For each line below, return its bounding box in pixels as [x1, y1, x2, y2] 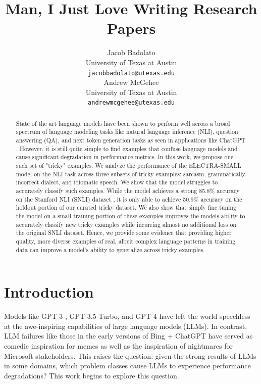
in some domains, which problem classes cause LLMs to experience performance [4, 360, 251, 371]
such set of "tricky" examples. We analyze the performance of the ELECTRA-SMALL [16, 161, 241, 170]
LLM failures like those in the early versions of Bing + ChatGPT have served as [4, 330, 253, 341]
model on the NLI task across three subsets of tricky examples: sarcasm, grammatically [16, 169, 245, 178]
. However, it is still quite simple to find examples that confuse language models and [16, 144, 238, 153]
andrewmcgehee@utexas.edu [88, 99, 175, 107]
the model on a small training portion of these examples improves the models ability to [16, 212, 245, 220]
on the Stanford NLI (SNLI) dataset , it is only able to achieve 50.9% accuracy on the [16, 195, 242, 203]
